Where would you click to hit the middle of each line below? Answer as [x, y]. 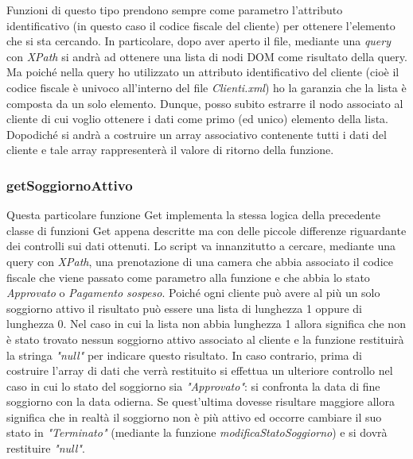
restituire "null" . [46, 448]
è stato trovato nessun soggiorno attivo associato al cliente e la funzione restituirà [205, 339]
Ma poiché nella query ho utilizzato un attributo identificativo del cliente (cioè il [203, 72]
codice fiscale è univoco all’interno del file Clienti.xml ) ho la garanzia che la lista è [206, 87]
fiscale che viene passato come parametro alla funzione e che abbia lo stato [188, 277]
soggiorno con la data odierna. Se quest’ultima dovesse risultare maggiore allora [201, 401]
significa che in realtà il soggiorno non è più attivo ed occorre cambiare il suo [194, 417]
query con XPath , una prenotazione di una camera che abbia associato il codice [200, 261]
